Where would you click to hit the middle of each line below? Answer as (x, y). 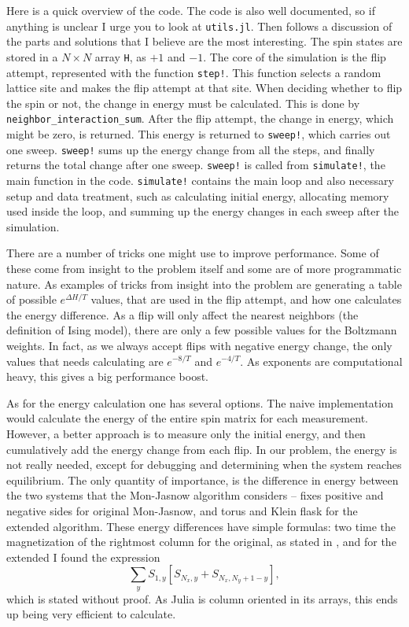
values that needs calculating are (85, 361)
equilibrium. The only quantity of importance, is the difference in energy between (203, 479)
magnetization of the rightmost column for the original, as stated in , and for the (201, 542)
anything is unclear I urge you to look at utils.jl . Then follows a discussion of (199, 26)
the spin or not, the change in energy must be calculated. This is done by (183, 103)
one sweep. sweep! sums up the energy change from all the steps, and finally (191, 149)
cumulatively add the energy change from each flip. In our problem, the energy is (202, 449)
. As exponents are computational (321, 361)
